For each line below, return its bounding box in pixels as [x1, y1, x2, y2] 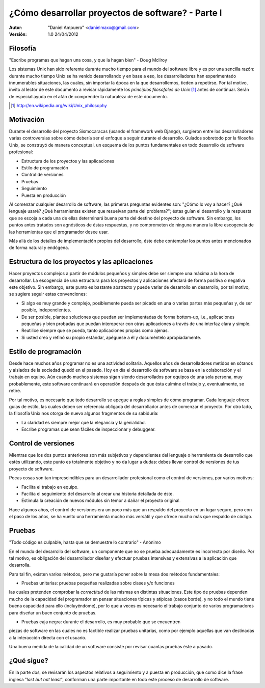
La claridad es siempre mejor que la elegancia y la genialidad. [21, 419, 146, 425]
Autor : [9, 25, 23, 30]
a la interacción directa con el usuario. [9, 634, 87, 640]
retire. [9, 388, 22, 394]
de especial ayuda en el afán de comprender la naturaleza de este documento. [9, 93, 168, 99]
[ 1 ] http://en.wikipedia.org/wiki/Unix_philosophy [10, 103, 107, 109]
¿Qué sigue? [9, 657, 49, 665]
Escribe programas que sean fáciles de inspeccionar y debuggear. [21, 426, 156, 432]
